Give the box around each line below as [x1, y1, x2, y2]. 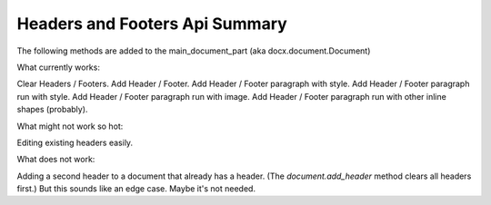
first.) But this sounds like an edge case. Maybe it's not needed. [16, 183, 256, 194]
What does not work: [16, 154, 95, 165]
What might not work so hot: [16, 121, 124, 132]
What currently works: [16, 62, 100, 73]
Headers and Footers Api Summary [16, 14, 288, 34]
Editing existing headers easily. [16, 137, 134, 148]
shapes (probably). [16, 104, 88, 115]
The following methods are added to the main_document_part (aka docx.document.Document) [16, 45, 371, 56]
